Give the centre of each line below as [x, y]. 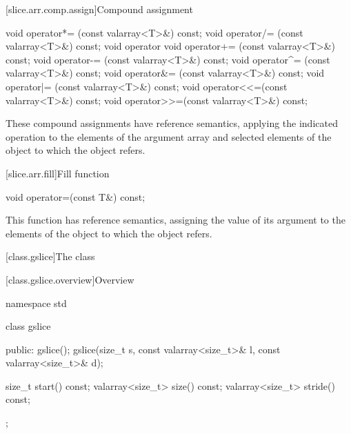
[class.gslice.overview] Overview [70, 279]
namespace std [36, 303]
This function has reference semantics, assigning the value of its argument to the [175, 220]
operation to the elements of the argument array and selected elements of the [169, 136]
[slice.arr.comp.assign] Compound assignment [99, 9]
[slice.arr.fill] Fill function [58, 173]
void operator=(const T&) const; [76, 196]
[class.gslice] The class [50, 256]
